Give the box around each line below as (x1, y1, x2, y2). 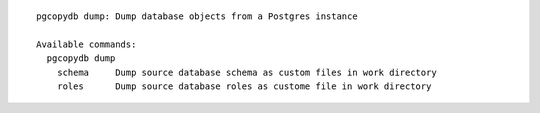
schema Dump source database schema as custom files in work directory (56, 66, 437, 78)
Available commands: (36, 38, 137, 50)
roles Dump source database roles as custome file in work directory (56, 80, 432, 92)
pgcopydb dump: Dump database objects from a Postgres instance (36, 11, 359, 22)
